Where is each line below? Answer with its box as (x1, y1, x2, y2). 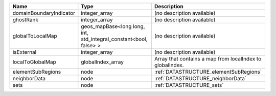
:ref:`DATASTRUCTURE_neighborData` (154, 75, 247, 82)
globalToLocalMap (12, 33, 57, 39)
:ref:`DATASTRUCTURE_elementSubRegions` (154, 69, 262, 75)
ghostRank (12, 16, 38, 23)
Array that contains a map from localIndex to (154, 55, 262, 62)
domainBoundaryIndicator (12, 10, 75, 16)
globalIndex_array (81, 58, 124, 66)
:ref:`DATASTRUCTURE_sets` (154, 82, 224, 88)
